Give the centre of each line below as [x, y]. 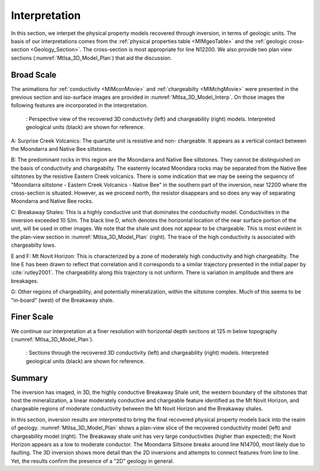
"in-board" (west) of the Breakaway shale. [63, 300]
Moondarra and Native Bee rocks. [52, 201]
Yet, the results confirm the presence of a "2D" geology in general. [92, 461]
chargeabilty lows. [33, 245]
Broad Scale [34, 75]
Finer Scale [32, 317]
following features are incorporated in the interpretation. [79, 105]
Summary [29, 378]
